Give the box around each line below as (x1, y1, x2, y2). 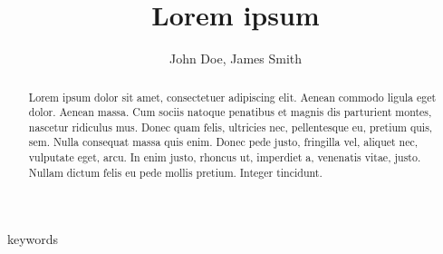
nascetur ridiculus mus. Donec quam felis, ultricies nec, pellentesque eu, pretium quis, (28, 119, 433, 134)
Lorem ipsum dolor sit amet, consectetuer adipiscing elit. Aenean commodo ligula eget (28, 89, 437, 104)
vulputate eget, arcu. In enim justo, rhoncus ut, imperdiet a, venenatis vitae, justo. (28, 150, 421, 165)
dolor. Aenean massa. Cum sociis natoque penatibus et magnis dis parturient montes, (28, 104, 432, 120)
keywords (7, 230, 59, 249)
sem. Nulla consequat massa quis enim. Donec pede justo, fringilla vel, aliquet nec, (28, 134, 419, 150)
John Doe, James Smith (169, 49, 303, 68)
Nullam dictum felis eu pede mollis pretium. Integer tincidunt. (28, 164, 323, 180)
